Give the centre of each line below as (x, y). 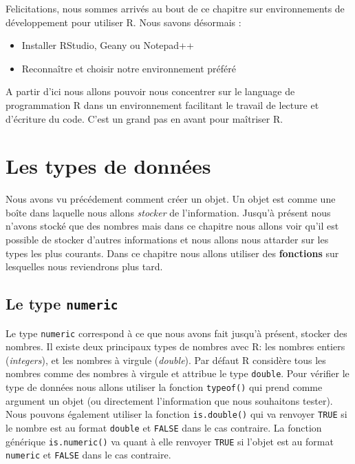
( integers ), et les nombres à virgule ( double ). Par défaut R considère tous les (166, 360)
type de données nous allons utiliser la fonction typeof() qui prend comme (164, 387)
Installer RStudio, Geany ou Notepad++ (108, 45)
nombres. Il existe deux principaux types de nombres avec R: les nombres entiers (175, 346)
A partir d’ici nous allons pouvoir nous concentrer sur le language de (150, 91)
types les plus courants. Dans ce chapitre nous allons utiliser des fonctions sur (172, 253)
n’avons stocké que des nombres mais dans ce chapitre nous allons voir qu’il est (172, 226)
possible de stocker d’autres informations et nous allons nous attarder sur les (167, 240)
